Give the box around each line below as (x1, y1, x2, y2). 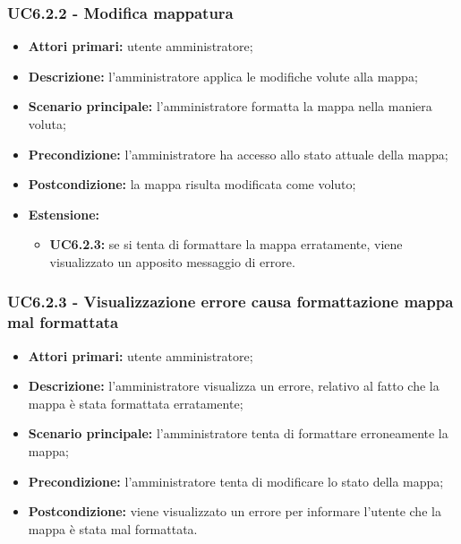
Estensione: (28, 204, 99, 223)
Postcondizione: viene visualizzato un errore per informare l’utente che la (28, 502, 441, 521)
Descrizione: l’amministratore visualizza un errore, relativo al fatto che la (28, 376, 440, 395)
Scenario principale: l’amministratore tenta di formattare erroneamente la (28, 424, 448, 443)
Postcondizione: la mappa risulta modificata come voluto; (28, 175, 356, 194)
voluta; (28, 115, 66, 133)
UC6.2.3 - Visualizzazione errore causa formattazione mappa (7, 290, 454, 313)
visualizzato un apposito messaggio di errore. (49, 252, 295, 271)
